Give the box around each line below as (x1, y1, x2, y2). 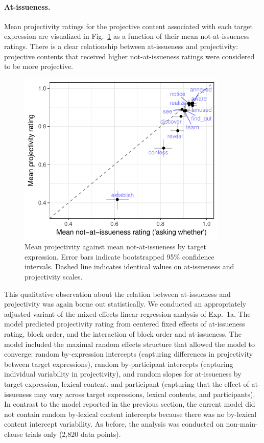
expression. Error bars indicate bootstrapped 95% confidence (25, 251, 214, 262)
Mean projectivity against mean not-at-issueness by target (25, 241, 206, 252)
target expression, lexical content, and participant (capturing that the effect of (4, 379, 249, 389)
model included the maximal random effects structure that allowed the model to (4, 338, 255, 349)
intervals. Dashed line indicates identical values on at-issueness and (25, 261, 234, 272)
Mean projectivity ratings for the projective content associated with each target (4, 20, 253, 31)
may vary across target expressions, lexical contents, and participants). (34, 388, 255, 399)
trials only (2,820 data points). (25, 428, 121, 439)
